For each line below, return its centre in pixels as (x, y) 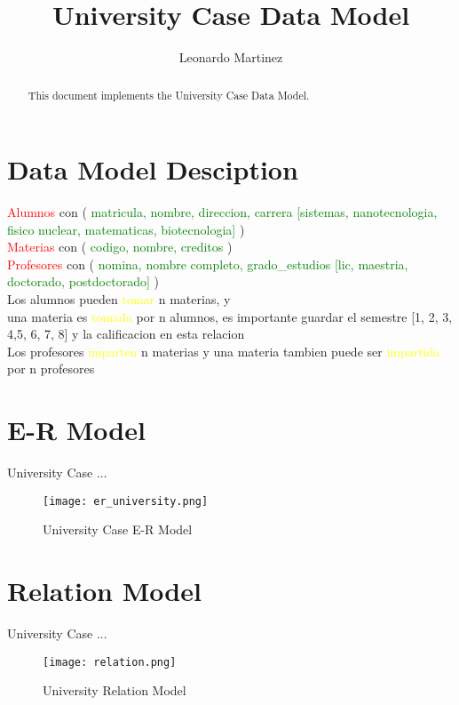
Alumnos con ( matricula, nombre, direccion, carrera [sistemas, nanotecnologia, (222, 212)
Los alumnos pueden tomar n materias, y (119, 299)
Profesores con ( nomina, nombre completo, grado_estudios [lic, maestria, (208, 264)
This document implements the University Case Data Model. (169, 95)
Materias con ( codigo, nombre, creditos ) (120, 247)
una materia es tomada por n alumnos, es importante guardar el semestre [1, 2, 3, (230, 316)
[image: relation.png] (110, 662)
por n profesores (51, 369)
